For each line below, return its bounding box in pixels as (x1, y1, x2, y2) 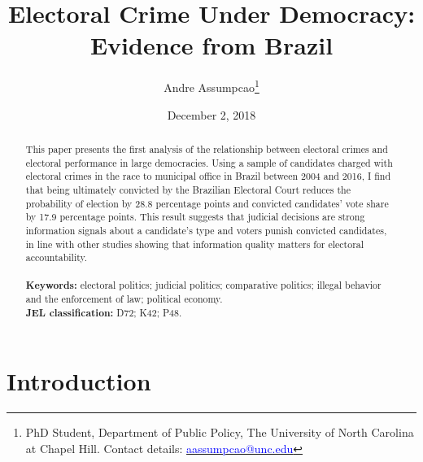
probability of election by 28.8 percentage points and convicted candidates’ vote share (25, 196, 389, 210)
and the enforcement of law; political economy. (25, 292, 223, 306)
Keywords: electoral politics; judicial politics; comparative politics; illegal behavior (25, 277, 382, 292)
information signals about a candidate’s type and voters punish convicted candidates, (25, 223, 387, 237)
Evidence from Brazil (89, 28, 334, 62)
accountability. (25, 251, 88, 264)
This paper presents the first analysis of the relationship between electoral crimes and (25, 142, 388, 155)
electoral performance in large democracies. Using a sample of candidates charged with (25, 155, 393, 169)
